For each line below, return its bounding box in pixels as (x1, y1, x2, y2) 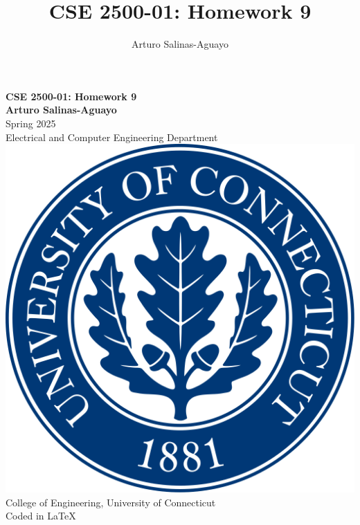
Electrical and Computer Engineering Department (6, 129, 218, 144)
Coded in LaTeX (6, 508, 76, 523)
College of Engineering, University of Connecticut (6, 495, 216, 509)
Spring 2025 (6, 116, 56, 130)
